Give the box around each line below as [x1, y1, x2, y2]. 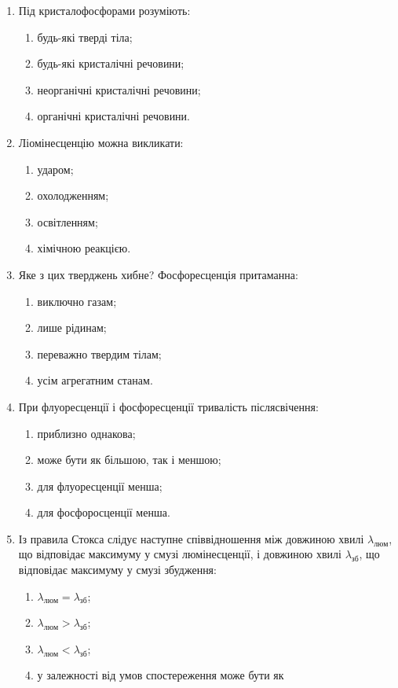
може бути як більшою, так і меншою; [37, 451, 221, 468]
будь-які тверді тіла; [37, 28, 133, 45]
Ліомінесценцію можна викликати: [18, 134, 184, 150]
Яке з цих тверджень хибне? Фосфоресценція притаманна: [18, 266, 298, 282]
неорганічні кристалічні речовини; [37, 81, 201, 97]
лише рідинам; [37, 319, 107, 336]
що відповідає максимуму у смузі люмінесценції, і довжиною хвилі [18, 546, 341, 562]
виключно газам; [37, 292, 117, 309]
